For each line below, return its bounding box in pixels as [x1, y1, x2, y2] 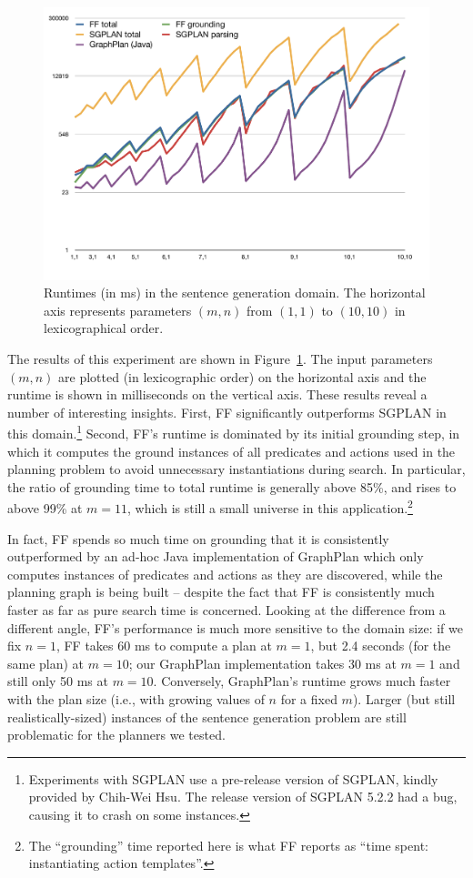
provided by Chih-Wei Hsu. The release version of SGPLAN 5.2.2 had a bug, [28, 787, 458, 806]
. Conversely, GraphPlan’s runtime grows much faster [153, 671, 451, 691]
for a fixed [280, 690, 337, 709]
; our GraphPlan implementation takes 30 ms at [128, 653, 397, 672]
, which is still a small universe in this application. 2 [127, 496, 413, 518]
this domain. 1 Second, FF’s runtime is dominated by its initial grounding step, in [7, 421, 460, 443]
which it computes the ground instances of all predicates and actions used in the [7, 441, 456, 460]
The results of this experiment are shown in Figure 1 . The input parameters [7, 349, 433, 368]
